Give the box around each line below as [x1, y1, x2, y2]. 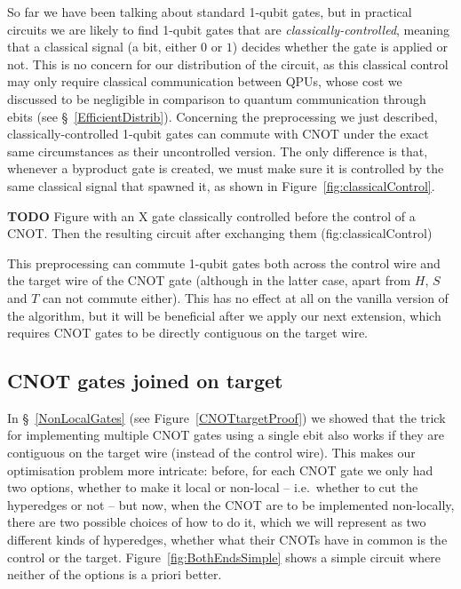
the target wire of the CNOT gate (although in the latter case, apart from [7, 271, 411, 290]
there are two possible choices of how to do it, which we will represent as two [7, 513, 426, 531]
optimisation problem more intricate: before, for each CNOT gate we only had [7, 460, 433, 479]
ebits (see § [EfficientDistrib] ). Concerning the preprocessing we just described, [7, 107, 438, 125]
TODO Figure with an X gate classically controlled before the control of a [7, 206, 416, 225]
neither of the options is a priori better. [7, 565, 222, 584]
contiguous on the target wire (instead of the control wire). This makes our [7, 443, 416, 462]
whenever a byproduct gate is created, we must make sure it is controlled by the [7, 159, 444, 178]
